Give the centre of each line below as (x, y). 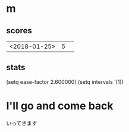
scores (19, 31)
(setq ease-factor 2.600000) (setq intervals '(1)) (65, 81)
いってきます (22, 123)
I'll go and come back (60, 106)
